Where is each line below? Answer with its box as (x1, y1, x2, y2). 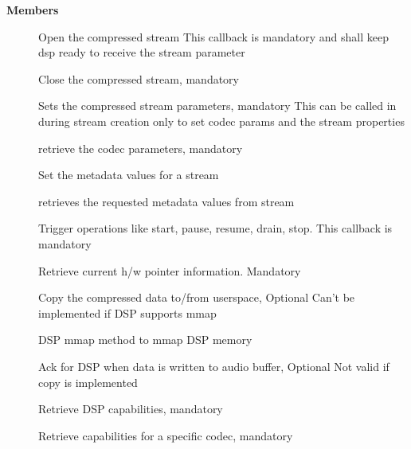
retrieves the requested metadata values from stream (38, 193, 295, 209)
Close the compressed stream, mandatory (38, 70, 239, 87)
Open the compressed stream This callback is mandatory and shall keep (38, 28, 389, 45)
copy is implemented (38, 373, 138, 390)
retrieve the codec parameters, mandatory (38, 139, 243, 156)
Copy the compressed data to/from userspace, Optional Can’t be (38, 289, 355, 306)
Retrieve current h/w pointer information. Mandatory (38, 262, 301, 279)
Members (6, 2, 59, 18)
